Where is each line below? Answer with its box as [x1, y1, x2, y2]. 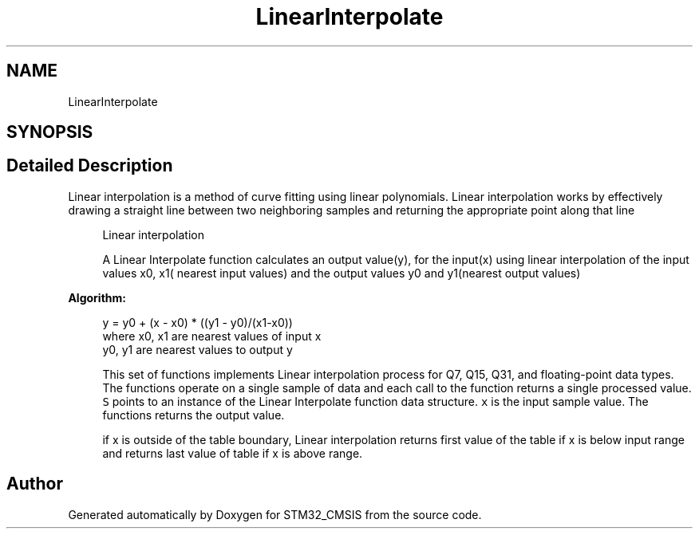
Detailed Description [6, 155, 173, 176]
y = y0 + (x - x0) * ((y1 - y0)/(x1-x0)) [102, 315, 293, 329]
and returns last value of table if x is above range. [102, 446, 363, 460]
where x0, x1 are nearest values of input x [102, 328, 322, 343]
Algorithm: [68, 290, 126, 305]
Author [6, 474, 63, 494]
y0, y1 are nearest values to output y [102, 342, 293, 356]
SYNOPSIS [6, 122, 93, 143]
